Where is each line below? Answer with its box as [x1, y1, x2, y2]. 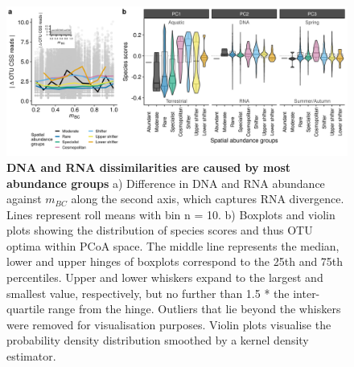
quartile [6, 300, 45, 317]
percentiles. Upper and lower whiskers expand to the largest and [6, 269, 323, 286]
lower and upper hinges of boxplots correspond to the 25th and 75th [6, 253, 344, 270]
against [6, 190, 42, 207]
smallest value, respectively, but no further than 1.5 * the [6, 284, 290, 301]
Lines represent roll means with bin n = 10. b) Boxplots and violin [6, 206, 335, 222]
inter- [293, 284, 320, 301]
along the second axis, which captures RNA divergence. [71, 190, 344, 207]
